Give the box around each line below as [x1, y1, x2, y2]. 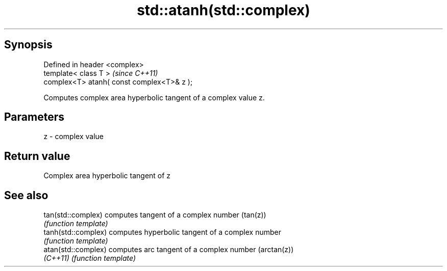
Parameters [4, 111, 64, 124]
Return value [4, 149, 70, 162]
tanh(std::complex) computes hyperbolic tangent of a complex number [43, 228, 281, 237]
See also [4, 188, 48, 202]
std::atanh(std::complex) [137, 2, 310, 19]
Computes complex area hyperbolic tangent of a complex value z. [43, 93, 265, 102]
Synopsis [4, 38, 53, 51]
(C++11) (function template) [43, 254, 136, 263]
